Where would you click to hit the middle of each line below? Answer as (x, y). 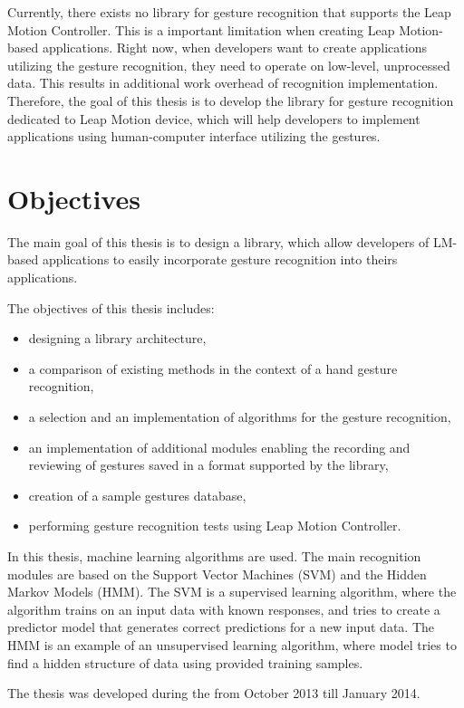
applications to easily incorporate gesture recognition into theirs (220, 259)
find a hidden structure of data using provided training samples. (185, 662)
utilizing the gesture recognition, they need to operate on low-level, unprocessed (229, 65)
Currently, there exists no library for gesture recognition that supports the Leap (229, 12)
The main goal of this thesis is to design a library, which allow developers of (218, 241)
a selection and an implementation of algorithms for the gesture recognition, (240, 417)
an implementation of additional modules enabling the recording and (219, 447)
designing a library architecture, (117, 338)
